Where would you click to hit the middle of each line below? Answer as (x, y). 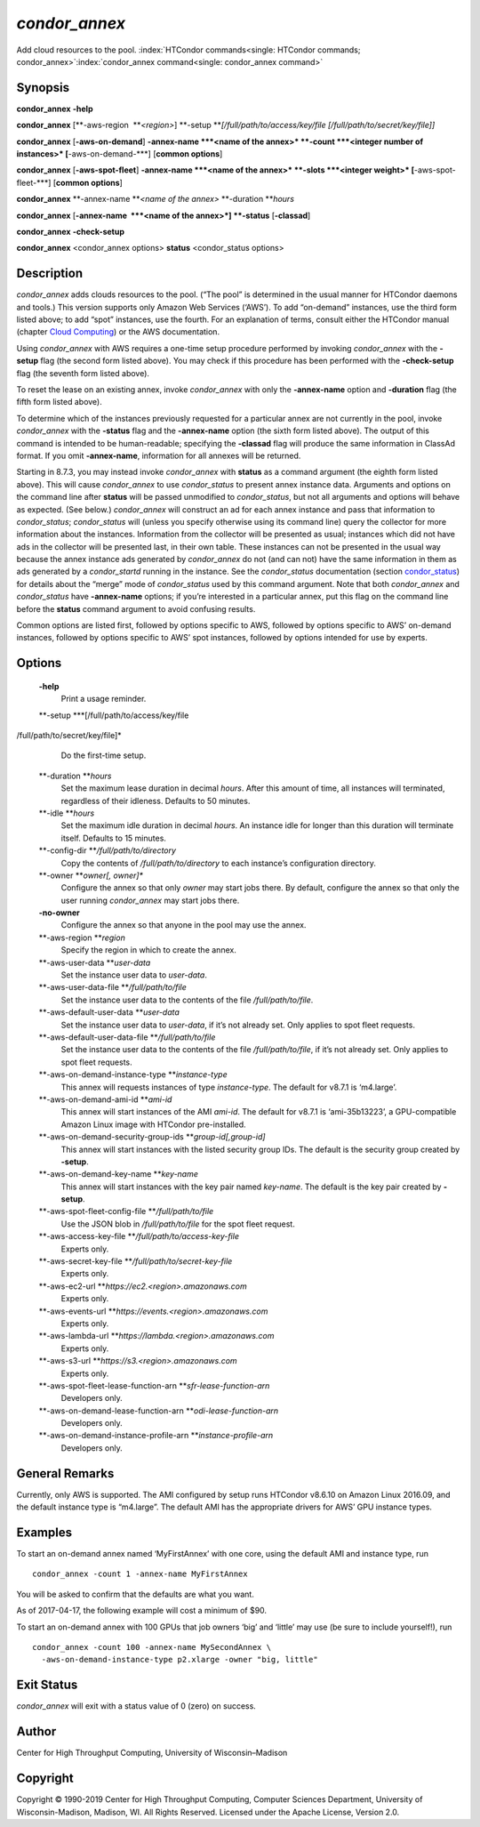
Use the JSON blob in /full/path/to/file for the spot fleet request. (178, 1224)
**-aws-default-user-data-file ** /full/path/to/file (127, 1037)
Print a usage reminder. (104, 699)
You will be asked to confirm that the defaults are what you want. (136, 1594)
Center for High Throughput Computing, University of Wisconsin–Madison (152, 1753)
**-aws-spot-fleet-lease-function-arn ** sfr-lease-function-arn (154, 1385)
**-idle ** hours (67, 813)
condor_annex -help (55, 109)
